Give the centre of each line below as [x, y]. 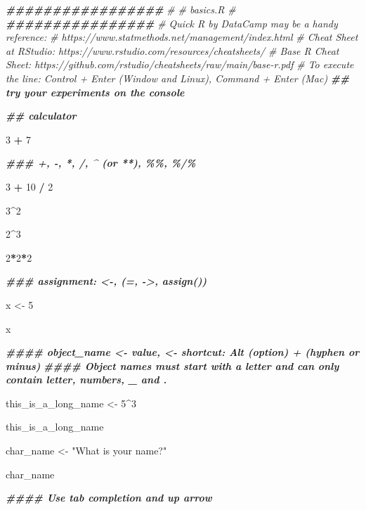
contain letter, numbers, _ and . [86, 380]
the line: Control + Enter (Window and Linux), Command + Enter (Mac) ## [178, 78]
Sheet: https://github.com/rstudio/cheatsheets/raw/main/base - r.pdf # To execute [180, 64]
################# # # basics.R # [121, 9]
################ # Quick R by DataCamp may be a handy [172, 23]
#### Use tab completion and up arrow [109, 498]
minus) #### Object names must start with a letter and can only [172, 365]
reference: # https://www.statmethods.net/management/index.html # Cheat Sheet [182, 37]
